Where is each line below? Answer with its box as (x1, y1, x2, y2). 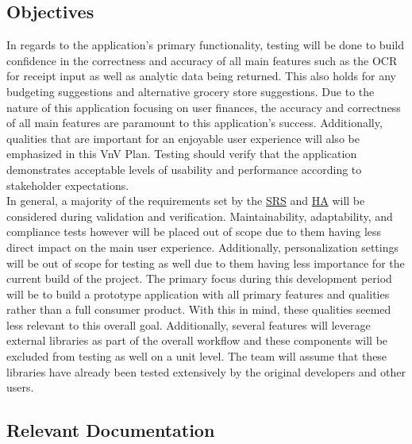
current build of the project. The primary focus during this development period (6, 270, 392, 287)
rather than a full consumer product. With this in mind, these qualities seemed (6, 301, 391, 318)
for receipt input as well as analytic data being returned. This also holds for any (6, 68, 396, 84)
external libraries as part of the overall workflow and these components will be (6, 332, 388, 349)
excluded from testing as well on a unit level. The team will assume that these (6, 348, 387, 365)
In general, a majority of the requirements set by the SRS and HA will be (6, 192, 365, 209)
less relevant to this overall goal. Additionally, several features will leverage (6, 316, 371, 333)
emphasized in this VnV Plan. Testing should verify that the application (6, 145, 357, 162)
